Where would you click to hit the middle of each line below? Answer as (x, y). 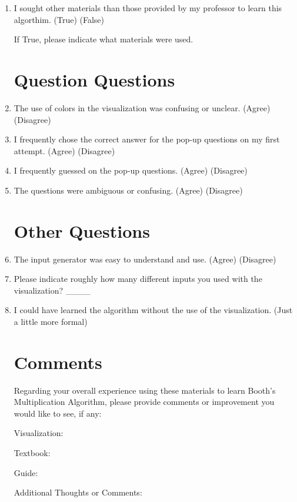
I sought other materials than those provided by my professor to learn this (148, 8)
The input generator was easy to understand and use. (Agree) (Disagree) (145, 259)
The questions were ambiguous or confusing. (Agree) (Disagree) (128, 190)
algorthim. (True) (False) (59, 19)
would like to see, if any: (58, 413)
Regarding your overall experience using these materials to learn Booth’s (145, 390)
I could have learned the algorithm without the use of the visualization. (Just (153, 310)
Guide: (26, 472)
